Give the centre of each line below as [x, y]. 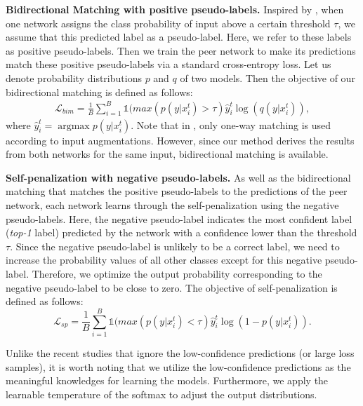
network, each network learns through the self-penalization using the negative [172, 205]
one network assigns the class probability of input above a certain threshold [168, 23]
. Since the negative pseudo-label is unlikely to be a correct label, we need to [175, 246]
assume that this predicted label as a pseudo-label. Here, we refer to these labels [179, 37]
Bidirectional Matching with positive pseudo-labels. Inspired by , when [175, 9]
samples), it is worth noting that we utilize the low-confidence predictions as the [178, 366]
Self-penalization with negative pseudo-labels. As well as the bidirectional [178, 177]
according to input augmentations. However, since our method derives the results [180, 140]
